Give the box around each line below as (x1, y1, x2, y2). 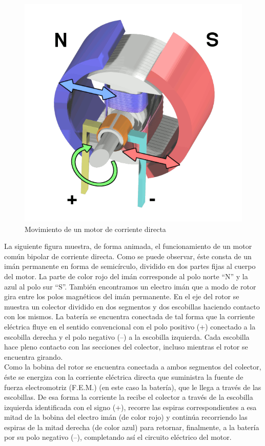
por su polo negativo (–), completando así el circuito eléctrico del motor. (4, 432, 232, 442)
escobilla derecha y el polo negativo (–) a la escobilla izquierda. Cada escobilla (4, 331, 250, 342)
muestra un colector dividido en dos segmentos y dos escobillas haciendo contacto (4, 301, 260, 312)
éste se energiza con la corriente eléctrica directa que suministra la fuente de (4, 371, 243, 382)
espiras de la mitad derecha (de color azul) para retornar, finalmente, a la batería (4, 421, 259, 432)
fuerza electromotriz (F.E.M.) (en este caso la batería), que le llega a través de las (4, 381, 261, 392)
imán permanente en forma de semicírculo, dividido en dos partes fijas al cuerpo (4, 261, 256, 272)
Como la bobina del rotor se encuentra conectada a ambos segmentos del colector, (4, 361, 261, 372)
